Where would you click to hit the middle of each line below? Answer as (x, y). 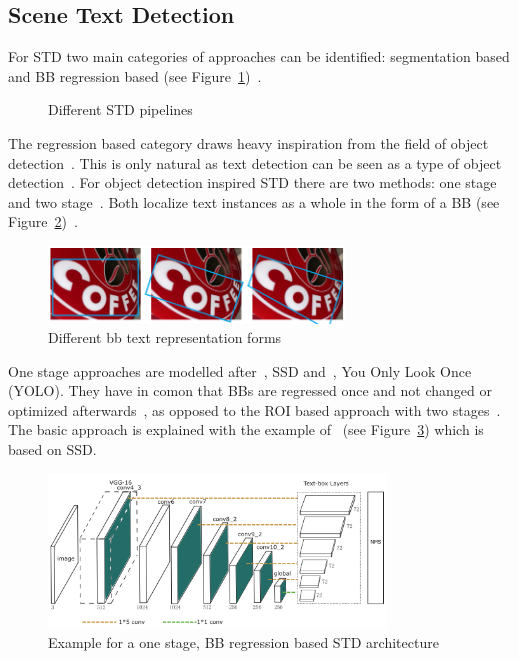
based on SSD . (52, 449)
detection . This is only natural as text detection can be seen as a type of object (255, 162)
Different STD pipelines (120, 109)
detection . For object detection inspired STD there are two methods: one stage (252, 182)
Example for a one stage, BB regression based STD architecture (243, 642)
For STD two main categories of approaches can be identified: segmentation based (259, 56)
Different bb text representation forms (165, 337)
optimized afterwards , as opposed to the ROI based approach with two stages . (254, 409)
